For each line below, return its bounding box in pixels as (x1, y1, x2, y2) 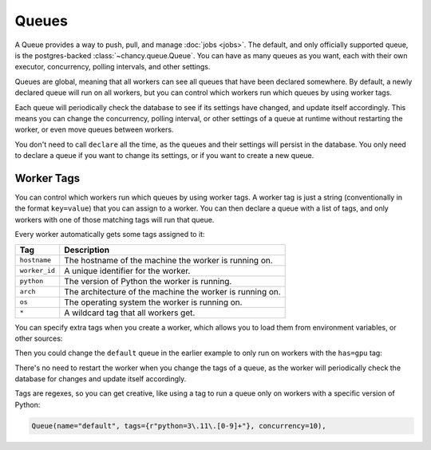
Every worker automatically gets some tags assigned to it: (14, 230, 205, 239)
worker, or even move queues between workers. (14, 124, 174, 135)
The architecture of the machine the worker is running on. (64, 286, 281, 297)
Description (64, 244, 110, 255)
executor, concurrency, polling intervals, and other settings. (14, 62, 211, 72)
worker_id (19, 266, 56, 275)
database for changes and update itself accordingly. (14, 374, 187, 384)
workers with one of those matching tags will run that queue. (14, 215, 215, 224)
